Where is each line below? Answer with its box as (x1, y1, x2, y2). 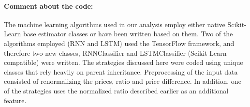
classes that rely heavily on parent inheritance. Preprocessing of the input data (4, 66, 238, 76)
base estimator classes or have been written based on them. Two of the (23, 29, 233, 39)
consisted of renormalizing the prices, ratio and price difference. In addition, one (4, 76, 241, 86)
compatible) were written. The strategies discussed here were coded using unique (4, 57, 243, 67)
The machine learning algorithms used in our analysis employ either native (4, 19, 225, 29)
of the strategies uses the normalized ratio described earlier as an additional (4, 85, 229, 95)
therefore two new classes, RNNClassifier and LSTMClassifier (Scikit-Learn (4, 47, 227, 58)
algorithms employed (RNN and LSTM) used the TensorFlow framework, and (4, 38, 235, 48)
